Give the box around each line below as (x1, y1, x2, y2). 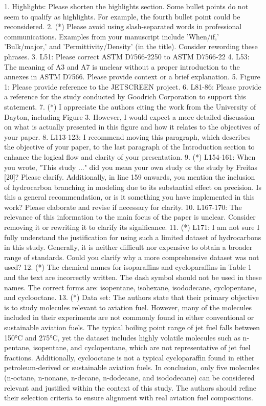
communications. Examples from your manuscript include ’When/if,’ (4, 31, 219, 41)
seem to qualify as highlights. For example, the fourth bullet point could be (4, 11, 240, 22)
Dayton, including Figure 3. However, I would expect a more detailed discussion (4, 111, 255, 122)
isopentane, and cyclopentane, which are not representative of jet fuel (33, 342, 251, 353)
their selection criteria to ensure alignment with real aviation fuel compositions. (4, 392, 254, 403)
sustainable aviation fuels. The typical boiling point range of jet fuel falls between (4, 322, 260, 332)
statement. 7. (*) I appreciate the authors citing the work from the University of (4, 101, 256, 112)
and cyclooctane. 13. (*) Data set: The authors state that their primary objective (4, 292, 259, 303)
